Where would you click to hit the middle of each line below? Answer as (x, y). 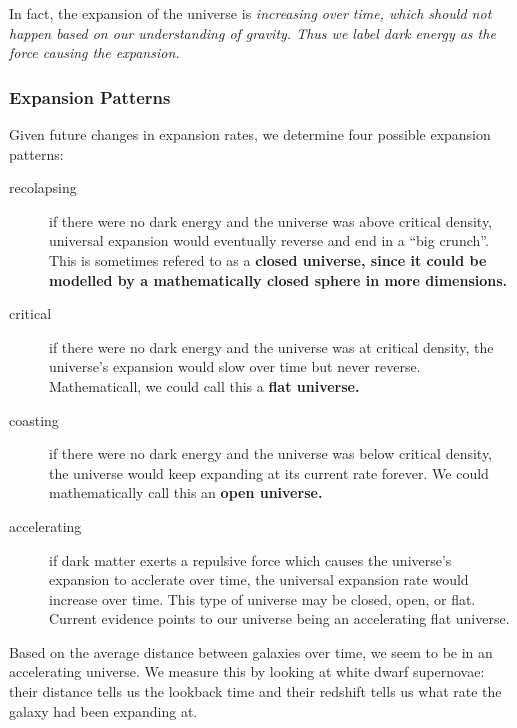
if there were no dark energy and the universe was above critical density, (271, 220)
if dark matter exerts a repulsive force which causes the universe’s (250, 559)
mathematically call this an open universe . (186, 492)
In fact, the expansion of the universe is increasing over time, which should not (250, 13)
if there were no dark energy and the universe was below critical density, (271, 453)
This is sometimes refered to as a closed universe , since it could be (268, 259)
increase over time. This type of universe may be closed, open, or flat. (262, 598)
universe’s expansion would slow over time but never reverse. (235, 366)
